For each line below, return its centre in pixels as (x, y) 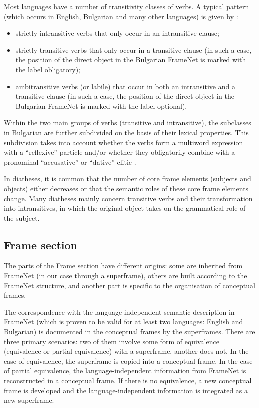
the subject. (22, 217)
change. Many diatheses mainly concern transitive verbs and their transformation (128, 198)
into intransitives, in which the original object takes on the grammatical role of (125, 208)
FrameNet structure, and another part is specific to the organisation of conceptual (129, 285)
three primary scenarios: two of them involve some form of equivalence (112, 341)
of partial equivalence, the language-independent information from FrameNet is (125, 370)
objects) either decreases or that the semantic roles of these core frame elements (126, 188)
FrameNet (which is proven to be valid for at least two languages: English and (124, 321)
